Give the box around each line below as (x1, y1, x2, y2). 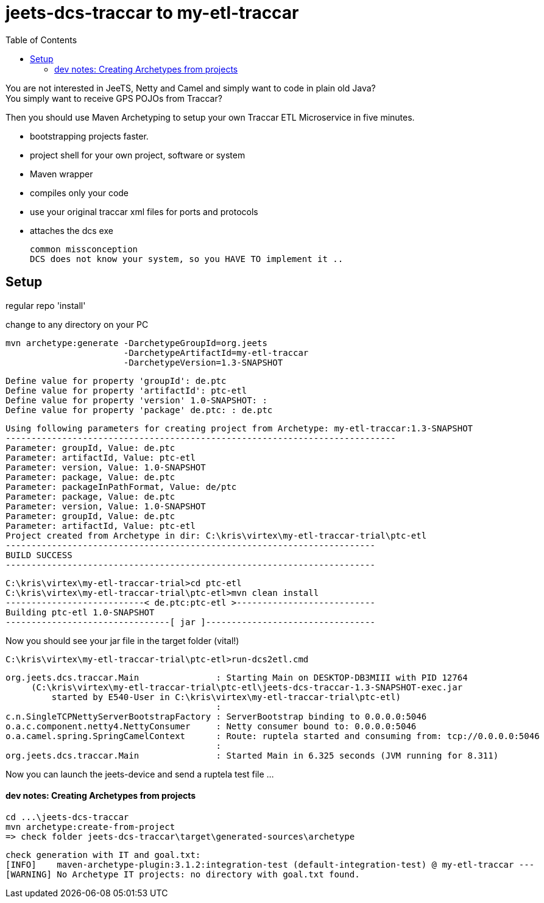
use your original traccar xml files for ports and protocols (30, 206, 258, 217)
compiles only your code (30, 187, 129, 198)
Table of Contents (5, 34, 77, 45)
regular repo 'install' (5, 300, 86, 311)
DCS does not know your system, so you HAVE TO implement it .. (30, 253, 344, 264)
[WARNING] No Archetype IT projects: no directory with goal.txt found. (5, 869, 360, 879)
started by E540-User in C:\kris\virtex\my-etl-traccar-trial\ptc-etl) (51, 692, 401, 702)
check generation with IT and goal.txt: (5, 849, 201, 860)
